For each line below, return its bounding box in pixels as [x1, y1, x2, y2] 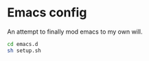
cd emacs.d [7, 40, 38, 47]
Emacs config [7, 5, 87, 21]
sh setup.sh [7, 47, 41, 54]
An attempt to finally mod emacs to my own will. [7, 27, 143, 36]
